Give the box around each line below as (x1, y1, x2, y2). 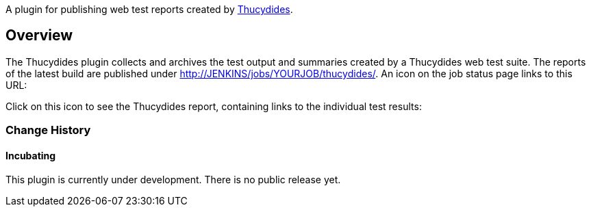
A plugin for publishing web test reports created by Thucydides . (5, 3, 293, 15)
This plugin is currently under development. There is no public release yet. (5, 174, 341, 186)
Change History (5, 123, 91, 137)
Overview (5, 27, 73, 44)
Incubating (5, 149, 56, 161)
